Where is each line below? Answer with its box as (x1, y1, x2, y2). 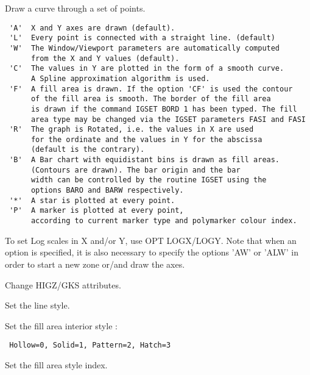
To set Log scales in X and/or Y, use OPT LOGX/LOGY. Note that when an (5, 234, 297, 246)
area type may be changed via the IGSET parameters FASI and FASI (30, 115, 306, 124)
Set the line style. (5, 299, 70, 312)
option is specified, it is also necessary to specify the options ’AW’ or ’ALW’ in (5, 246, 298, 259)
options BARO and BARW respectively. (30, 186, 184, 195)
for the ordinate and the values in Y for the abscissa (30, 135, 262, 144)
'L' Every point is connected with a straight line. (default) (9, 34, 275, 43)
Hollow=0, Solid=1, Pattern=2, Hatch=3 (9, 341, 171, 350)
